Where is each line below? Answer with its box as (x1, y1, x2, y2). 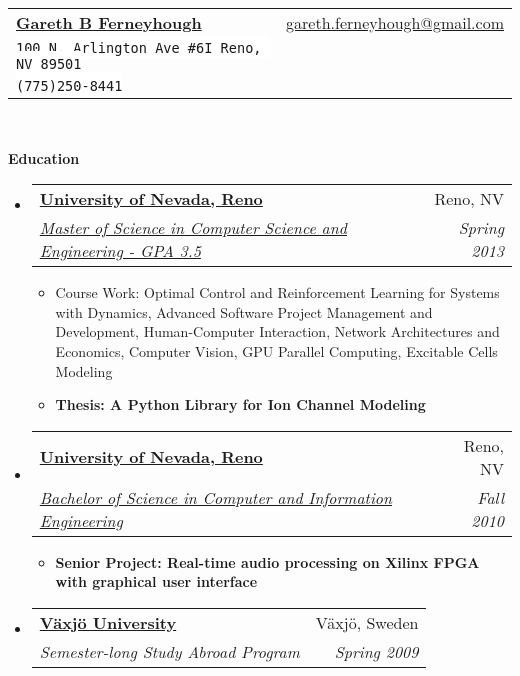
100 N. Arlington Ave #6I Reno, (16, 40, 262, 56)
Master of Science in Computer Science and (39, 216, 347, 240)
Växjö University (39, 610, 177, 634)
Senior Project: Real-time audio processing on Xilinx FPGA (55, 551, 480, 572)
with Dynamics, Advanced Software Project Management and (55, 301, 433, 322)
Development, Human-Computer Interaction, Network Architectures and (55, 321, 500, 342)
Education (8, 147, 80, 168)
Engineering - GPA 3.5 (39, 239, 201, 263)
